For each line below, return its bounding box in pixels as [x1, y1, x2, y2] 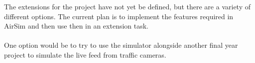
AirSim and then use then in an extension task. [4, 21, 149, 31]
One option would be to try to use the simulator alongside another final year [4, 40, 238, 50]
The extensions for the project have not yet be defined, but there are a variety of [4, 1, 251, 11]
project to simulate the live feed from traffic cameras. [4, 49, 166, 60]
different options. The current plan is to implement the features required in [4, 11, 234, 21]
